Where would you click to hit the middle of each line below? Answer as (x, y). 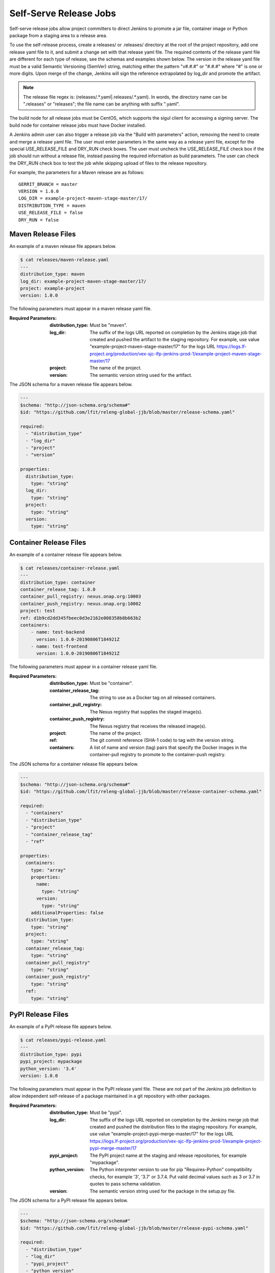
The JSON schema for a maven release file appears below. (71, 384)
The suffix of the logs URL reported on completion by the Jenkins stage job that (173, 332)
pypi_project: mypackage (51, 1061)
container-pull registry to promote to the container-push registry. (158, 755)
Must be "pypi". (106, 1113)
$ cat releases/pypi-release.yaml (63, 1040)
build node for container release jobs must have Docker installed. (78, 125)
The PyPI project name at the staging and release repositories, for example (168, 1155)
